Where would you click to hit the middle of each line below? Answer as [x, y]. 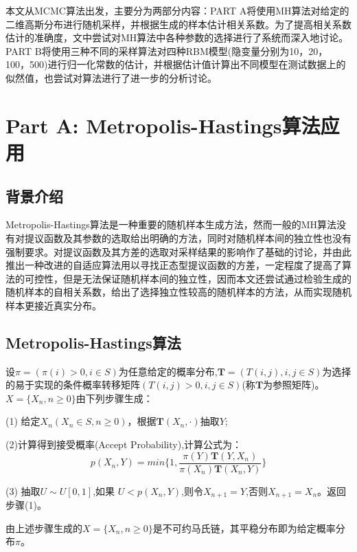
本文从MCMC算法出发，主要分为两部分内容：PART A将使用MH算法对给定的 [177, 10]
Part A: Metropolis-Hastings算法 [163, 125]
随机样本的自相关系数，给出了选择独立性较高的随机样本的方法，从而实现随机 [178, 292]
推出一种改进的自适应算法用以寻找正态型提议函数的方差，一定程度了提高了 [174, 265]
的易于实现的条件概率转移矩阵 [73, 385]
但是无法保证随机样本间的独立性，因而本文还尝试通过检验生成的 [207, 278]
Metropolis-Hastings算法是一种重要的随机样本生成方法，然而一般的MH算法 [171, 224]
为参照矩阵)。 [294, 385]
